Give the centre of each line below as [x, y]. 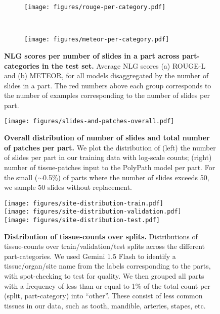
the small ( [21, 177]
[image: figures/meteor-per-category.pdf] [97, 40]
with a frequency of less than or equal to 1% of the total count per [107, 285]
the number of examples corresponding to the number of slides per [107, 95]
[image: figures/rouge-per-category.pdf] [95, 7]
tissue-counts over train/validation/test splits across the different [105, 246]
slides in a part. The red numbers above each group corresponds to [108, 85]
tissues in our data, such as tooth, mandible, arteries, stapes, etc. [105, 305]
